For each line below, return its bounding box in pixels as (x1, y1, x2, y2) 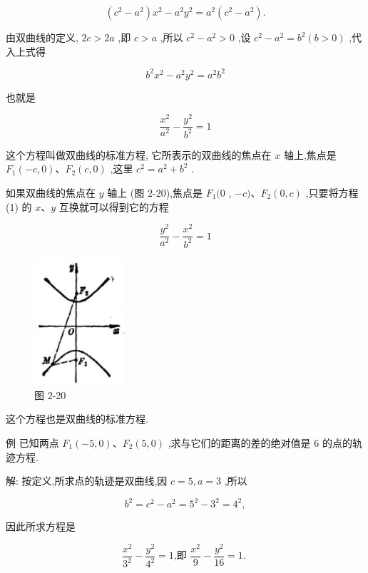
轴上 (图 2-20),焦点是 (107, 185, 203, 200)
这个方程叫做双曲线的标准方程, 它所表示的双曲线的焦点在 (6, 147, 272, 162)
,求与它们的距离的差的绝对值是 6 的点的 (168, 435, 352, 450)
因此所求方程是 (6, 519, 76, 534)
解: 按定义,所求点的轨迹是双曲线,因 (6, 473, 168, 488)
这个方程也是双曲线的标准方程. (6, 411, 148, 426)
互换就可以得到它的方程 (58, 199, 169, 214)
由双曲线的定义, (6, 30, 78, 44)
